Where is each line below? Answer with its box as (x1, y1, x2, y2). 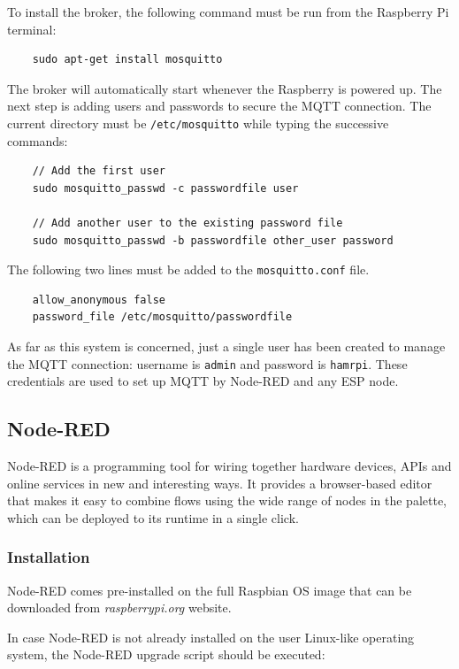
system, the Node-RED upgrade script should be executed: (7, 645, 325, 664)
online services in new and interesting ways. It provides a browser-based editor (7, 473, 432, 492)
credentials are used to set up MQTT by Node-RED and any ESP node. (7, 372, 399, 390)
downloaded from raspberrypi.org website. (7, 598, 232, 617)
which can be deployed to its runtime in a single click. (7, 508, 299, 527)
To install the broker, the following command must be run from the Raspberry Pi (7, 3, 449, 20)
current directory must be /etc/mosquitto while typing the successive (7, 113, 389, 132)
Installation (7, 546, 90, 568)
